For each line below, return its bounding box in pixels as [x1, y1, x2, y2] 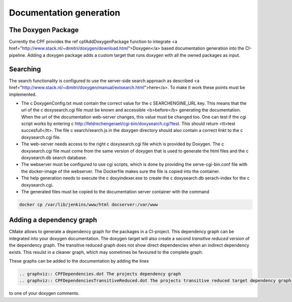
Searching [9, 65, 41, 73]
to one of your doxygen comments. [9, 290, 80, 296]
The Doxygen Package [9, 26, 79, 34]
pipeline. [9, 52, 26, 58]
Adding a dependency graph [9, 216, 97, 224]
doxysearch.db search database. [21, 155, 88, 160]
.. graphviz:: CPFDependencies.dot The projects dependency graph [19, 271, 181, 277]
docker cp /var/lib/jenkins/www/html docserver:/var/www [19, 202, 158, 207]
